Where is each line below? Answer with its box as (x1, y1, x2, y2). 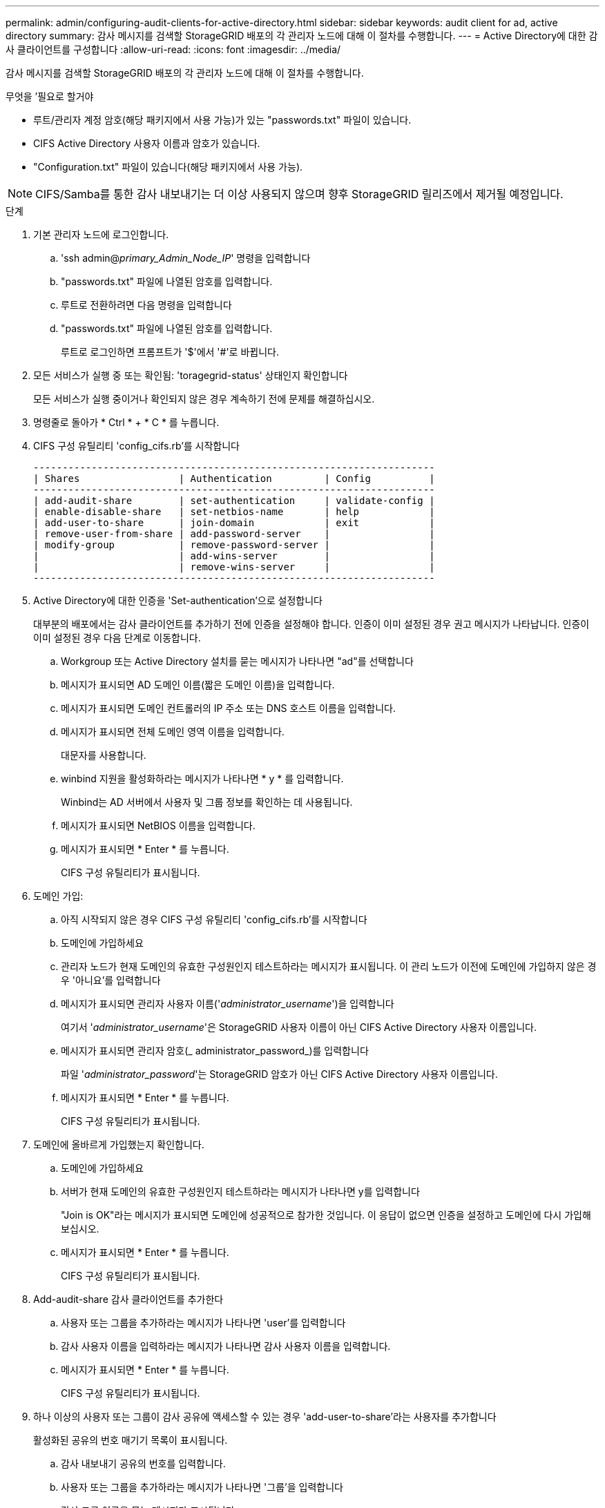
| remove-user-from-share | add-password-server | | (33, 528, 435, 539)
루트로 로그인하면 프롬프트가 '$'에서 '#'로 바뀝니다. (61, 346, 279, 358)
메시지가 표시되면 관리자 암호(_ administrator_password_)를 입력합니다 (61, 1045, 369, 1056)
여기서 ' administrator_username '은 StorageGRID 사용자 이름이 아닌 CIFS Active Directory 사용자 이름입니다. (61, 1021, 537, 1033)
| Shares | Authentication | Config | (33, 473, 435, 484)
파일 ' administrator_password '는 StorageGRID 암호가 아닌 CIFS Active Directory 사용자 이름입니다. (61, 1068, 498, 1080)
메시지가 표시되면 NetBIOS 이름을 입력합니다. (61, 820, 256, 831)
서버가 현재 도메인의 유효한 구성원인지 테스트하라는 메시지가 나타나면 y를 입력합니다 (61, 1186, 420, 1197)
